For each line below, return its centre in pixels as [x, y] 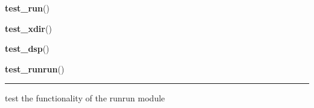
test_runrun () [35, 68]
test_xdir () [28, 28]
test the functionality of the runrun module [85, 98]
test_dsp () [27, 49]
